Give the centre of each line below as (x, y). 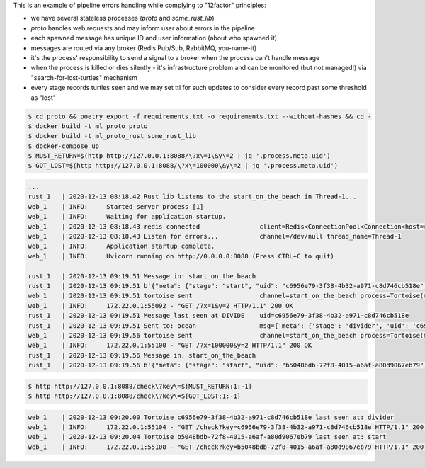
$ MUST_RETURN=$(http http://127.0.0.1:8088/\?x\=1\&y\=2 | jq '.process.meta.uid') (179, 156)
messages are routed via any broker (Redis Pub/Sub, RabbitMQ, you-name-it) (144, 48)
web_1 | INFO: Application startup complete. (121, 246)
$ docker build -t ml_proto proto (88, 126)
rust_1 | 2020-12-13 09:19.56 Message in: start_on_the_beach (142, 355)
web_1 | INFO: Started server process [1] (116, 206)
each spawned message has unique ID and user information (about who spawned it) (154, 38)
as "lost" (43, 97)
